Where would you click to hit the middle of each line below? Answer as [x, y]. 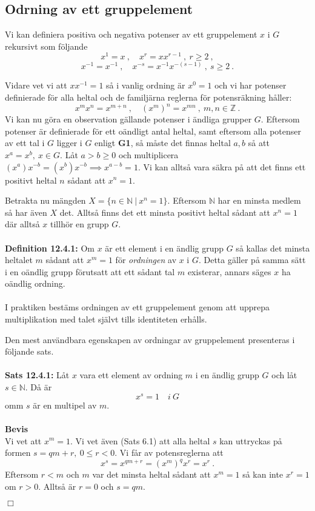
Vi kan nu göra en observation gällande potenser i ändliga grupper [128, 119]
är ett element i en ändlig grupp [164, 248]
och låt [284, 375]
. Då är [38, 387]
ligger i [69, 143]
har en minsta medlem [259, 200]
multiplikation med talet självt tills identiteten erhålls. [106, 319]
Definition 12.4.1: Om [50, 248]
